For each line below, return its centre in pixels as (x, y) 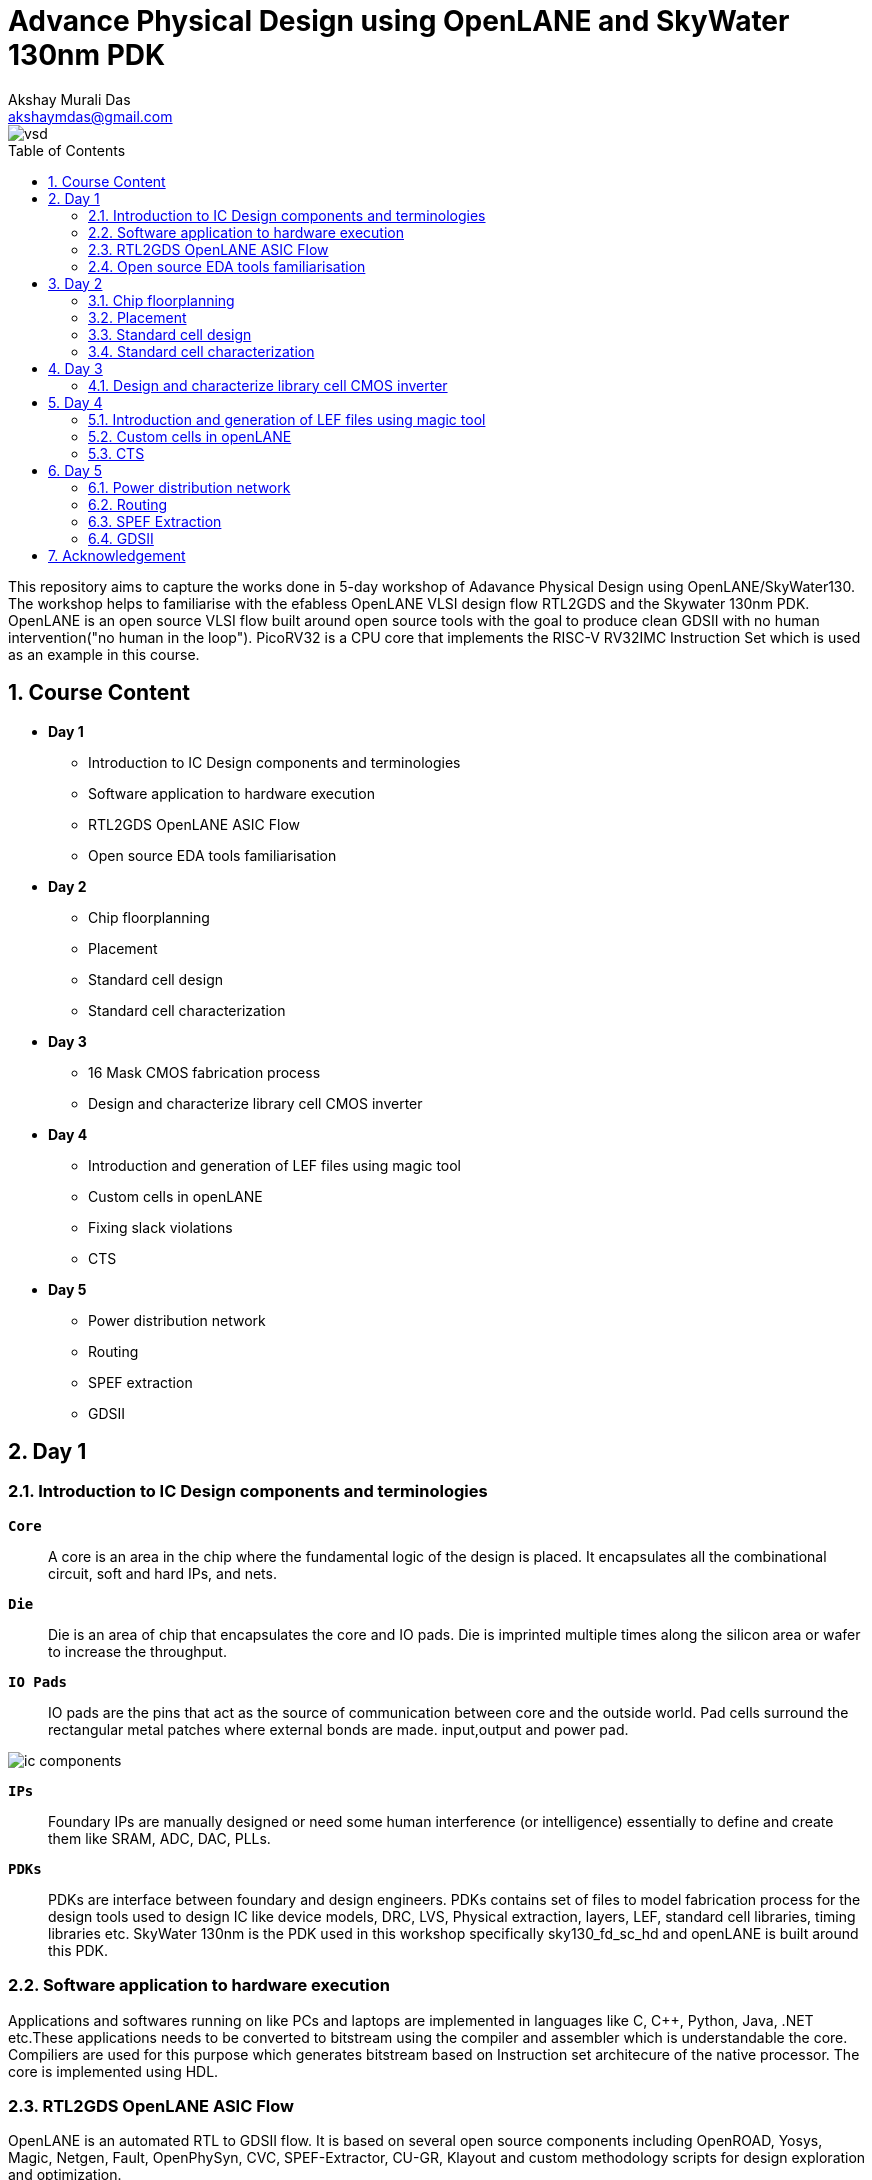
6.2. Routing (128, 504)
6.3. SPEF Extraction (155, 521)
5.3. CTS (116, 453)
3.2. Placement (137, 317)
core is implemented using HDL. (113, 2071)
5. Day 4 (75, 402)
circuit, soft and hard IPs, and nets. (162, 1573)
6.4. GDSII (121, 538)
